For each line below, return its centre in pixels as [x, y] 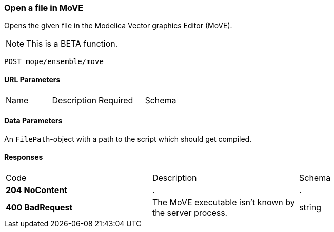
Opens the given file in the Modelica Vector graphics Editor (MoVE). [118, 26]
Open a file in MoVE [44, 8]
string [310, 208]
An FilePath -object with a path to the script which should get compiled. [128, 139]
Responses [24, 157]
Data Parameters [33, 121]
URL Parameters [32, 79]
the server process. [190, 213]
